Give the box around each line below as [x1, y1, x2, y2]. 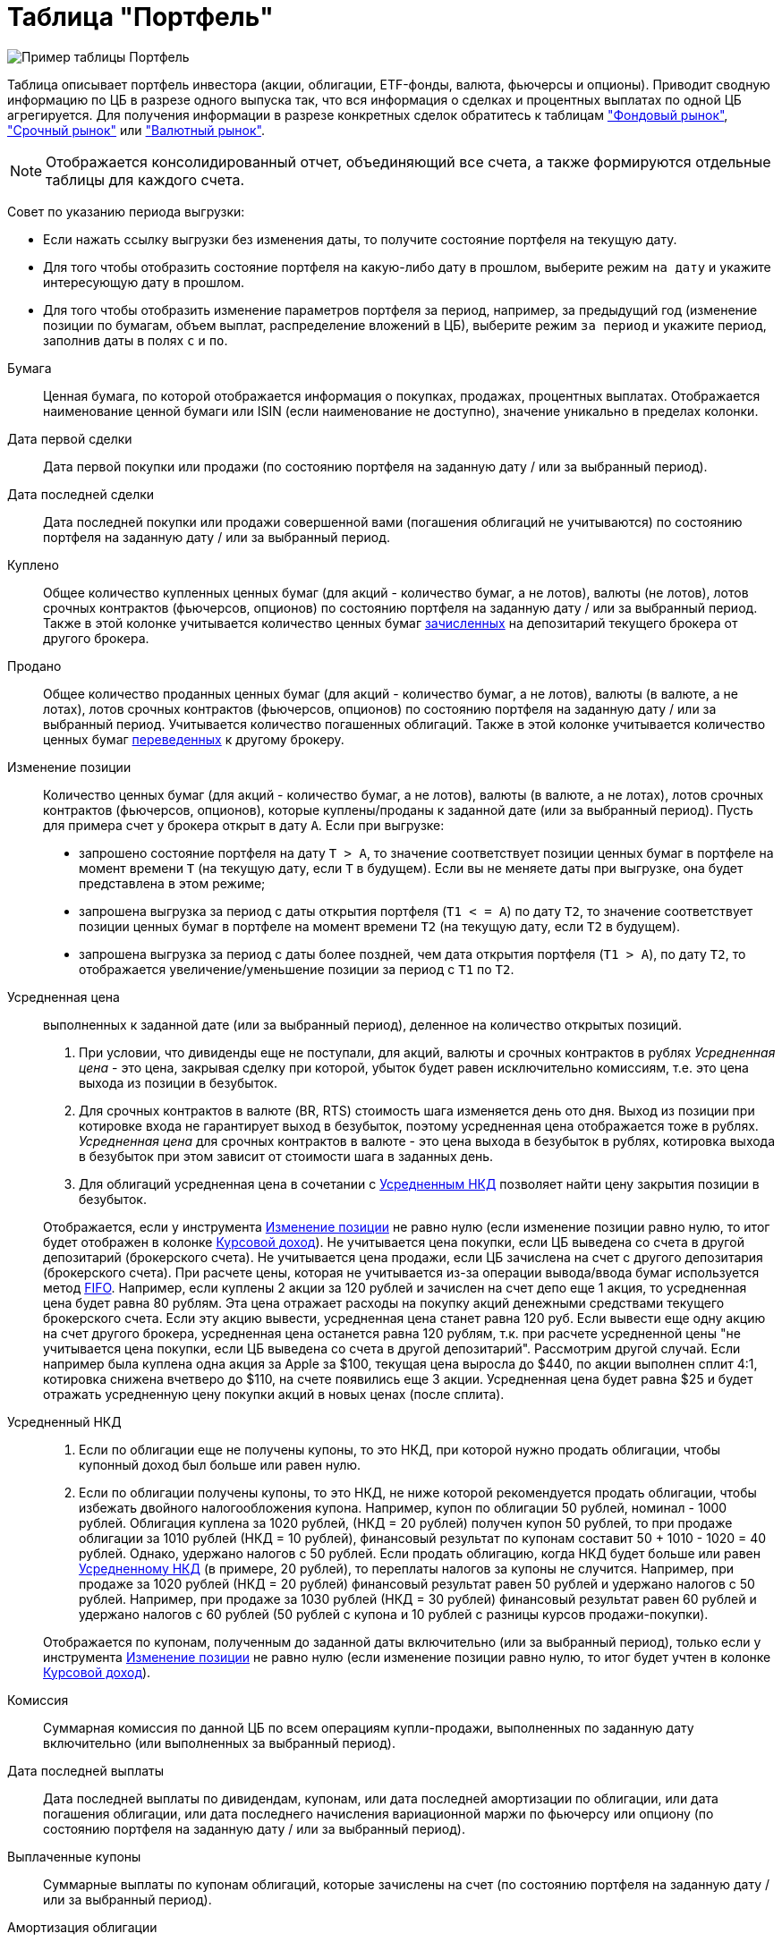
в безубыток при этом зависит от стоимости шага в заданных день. [79, 1148, 494, 1164]
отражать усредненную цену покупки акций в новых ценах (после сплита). [43, 1386, 505, 1402]
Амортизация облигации [7, 1919, 157, 1935]
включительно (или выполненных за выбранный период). [43, 1734, 395, 1751]
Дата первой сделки [7, 430, 132, 446]
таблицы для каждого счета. [46, 170, 245, 189]
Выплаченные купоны [7, 1848, 141, 1864]
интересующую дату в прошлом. [43, 274, 244, 290]
